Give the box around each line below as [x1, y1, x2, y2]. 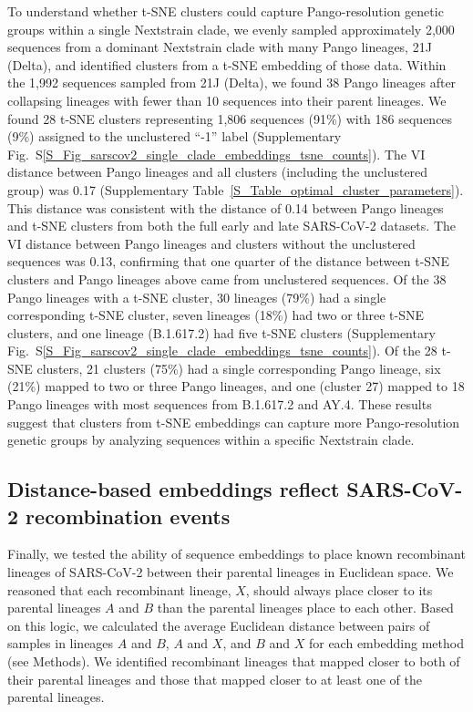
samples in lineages [7, 634, 114, 653]
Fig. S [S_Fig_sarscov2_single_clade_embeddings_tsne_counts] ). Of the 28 [7, 341, 437, 360]
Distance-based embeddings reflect [7, 475, 340, 503]
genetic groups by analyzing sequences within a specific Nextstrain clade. [7, 430, 415, 449]
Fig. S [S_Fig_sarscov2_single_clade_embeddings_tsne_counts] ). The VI [7, 144, 426, 163]
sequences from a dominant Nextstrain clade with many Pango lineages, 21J [7, 37, 432, 57]
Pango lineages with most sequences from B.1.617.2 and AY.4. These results [7, 395, 432, 414]
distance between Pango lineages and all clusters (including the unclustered [7, 162, 428, 181]
